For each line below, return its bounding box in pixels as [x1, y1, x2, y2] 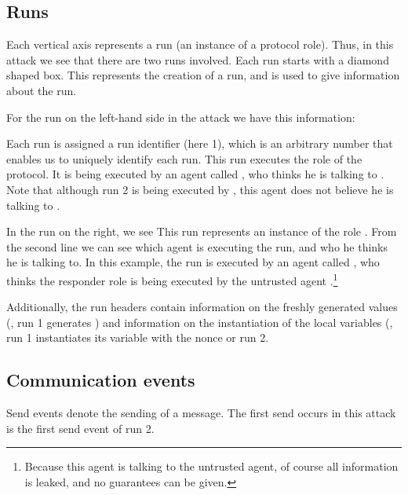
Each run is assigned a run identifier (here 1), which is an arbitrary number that [6, 135, 393, 152]
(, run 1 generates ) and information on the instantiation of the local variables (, [6, 313, 393, 330]
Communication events [6, 368, 195, 392]
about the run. [6, 82, 77, 98]
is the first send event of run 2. [6, 420, 155, 436]
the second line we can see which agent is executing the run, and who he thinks [6, 238, 388, 255]
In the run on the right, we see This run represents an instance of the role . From [6, 223, 397, 240]
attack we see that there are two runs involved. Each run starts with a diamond [6, 51, 389, 68]
